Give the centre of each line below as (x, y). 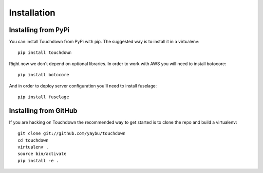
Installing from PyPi (39, 30)
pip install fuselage (43, 97)
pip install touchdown (45, 53)
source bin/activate (42, 154)
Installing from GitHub (43, 111)
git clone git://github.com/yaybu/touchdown (72, 133)
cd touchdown (33, 140)
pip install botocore (43, 75)
